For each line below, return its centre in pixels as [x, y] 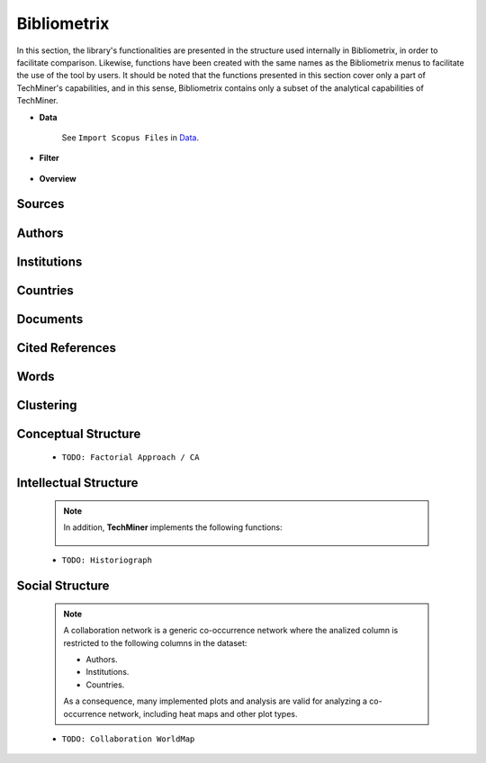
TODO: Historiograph [107, 561]
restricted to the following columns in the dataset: [155, 642]
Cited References [67, 348]
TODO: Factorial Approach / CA [130, 458]
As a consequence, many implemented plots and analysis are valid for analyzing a [216, 701]
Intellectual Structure [77, 483]
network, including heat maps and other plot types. [203, 714]
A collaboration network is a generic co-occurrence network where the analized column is [231, 631]
